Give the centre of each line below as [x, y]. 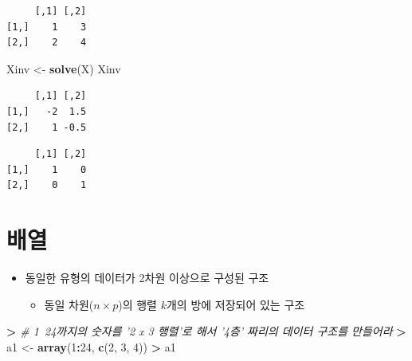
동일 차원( [69, 304]
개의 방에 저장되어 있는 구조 [235, 304]
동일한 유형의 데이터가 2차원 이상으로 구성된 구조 [147, 278]
